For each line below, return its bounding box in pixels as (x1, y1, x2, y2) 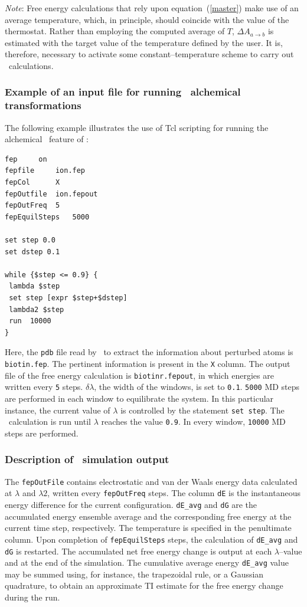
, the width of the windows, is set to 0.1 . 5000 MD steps (94, 380, 300, 393)
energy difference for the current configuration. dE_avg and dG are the (5, 498, 257, 511)
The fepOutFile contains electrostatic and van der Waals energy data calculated (5, 475, 298, 487)
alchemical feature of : (5, 133, 89, 145)
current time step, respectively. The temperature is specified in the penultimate (5, 521, 292, 534)
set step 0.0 (5, 236, 55, 245)
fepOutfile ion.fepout (5, 189, 98, 198)
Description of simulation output (5, 452, 169, 467)
